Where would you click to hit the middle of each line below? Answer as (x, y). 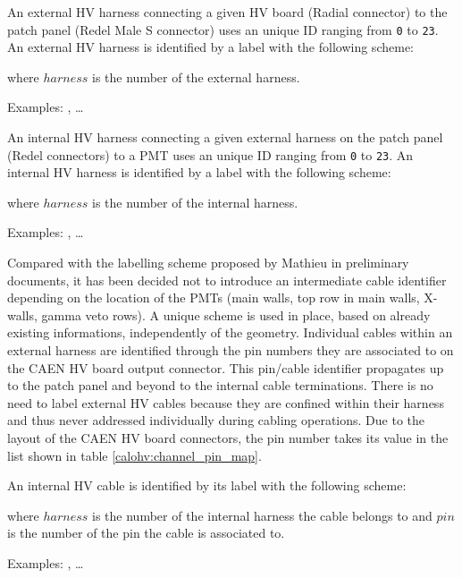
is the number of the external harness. (196, 76)
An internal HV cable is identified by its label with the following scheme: (207, 485)
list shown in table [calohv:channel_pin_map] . (134, 455)
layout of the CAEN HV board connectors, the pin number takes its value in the (228, 438)
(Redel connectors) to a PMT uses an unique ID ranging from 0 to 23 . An (210, 154)
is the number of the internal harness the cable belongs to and (262, 515)
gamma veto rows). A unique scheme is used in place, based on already (236, 314)
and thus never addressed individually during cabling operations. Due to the (216, 420)
